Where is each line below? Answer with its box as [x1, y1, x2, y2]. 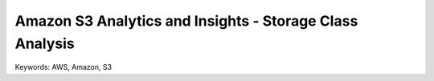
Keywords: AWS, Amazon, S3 [14, 63, 113, 72]
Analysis [14, 34, 76, 52]
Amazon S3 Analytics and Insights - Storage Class [14, 12, 358, 30]
